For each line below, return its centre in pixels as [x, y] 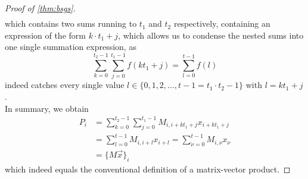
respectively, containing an [222, 23]
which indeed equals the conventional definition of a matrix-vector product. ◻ [148, 169]
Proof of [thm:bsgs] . [40, 8]
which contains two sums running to [71, 23]
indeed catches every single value [65, 85]
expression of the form [45, 35]
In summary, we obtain [47, 108]
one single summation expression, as [71, 47]
